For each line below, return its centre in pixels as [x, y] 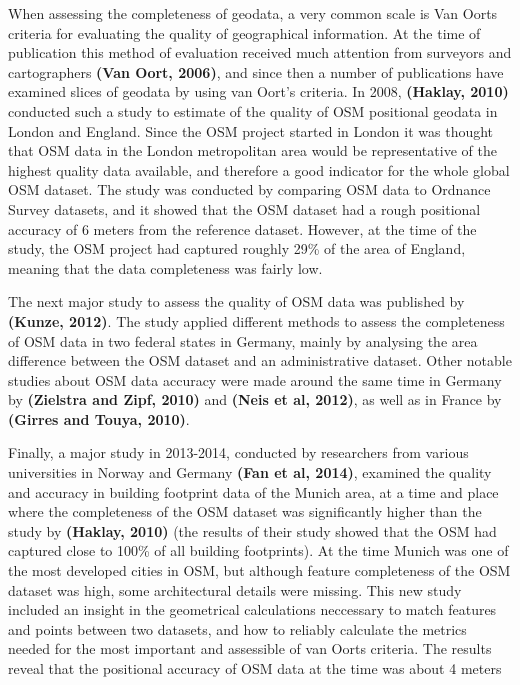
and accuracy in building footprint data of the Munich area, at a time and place [253, 491]
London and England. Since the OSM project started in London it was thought [251, 130]
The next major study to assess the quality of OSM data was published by [236, 301]
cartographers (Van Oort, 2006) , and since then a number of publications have [256, 71]
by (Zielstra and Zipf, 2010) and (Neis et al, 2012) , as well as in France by [255, 399]
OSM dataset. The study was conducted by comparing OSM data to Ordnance [249, 189]
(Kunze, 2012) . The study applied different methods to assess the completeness [256, 320]
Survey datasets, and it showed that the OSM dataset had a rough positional [244, 208]
